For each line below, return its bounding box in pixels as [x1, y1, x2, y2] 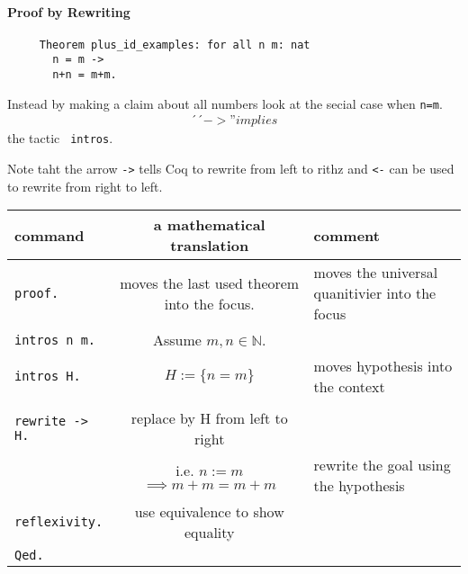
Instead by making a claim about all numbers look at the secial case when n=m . [7, 94, 443, 112]
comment [313, 224, 380, 246]
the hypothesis [313, 475, 405, 497]
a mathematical [153, 214, 265, 236]
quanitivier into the [313, 283, 436, 304]
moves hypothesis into [313, 355, 453, 377]
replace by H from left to [130, 408, 288, 429]
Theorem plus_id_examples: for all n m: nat [39, 38, 310, 51]
